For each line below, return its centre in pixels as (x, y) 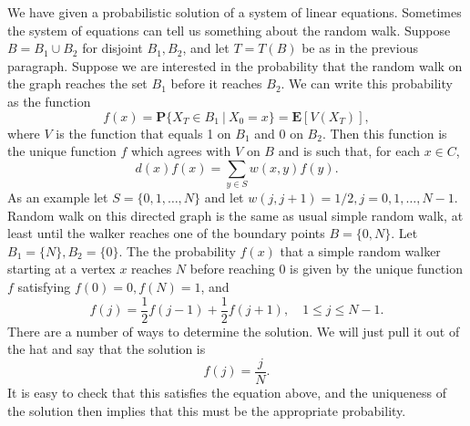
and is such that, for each (349, 151)
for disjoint (112, 48)
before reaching (232, 269)
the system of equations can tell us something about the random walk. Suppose (229, 30)
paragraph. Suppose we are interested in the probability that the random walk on (235, 65)
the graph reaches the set (77, 83)
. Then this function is (384, 133)
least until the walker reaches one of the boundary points (166, 233)
